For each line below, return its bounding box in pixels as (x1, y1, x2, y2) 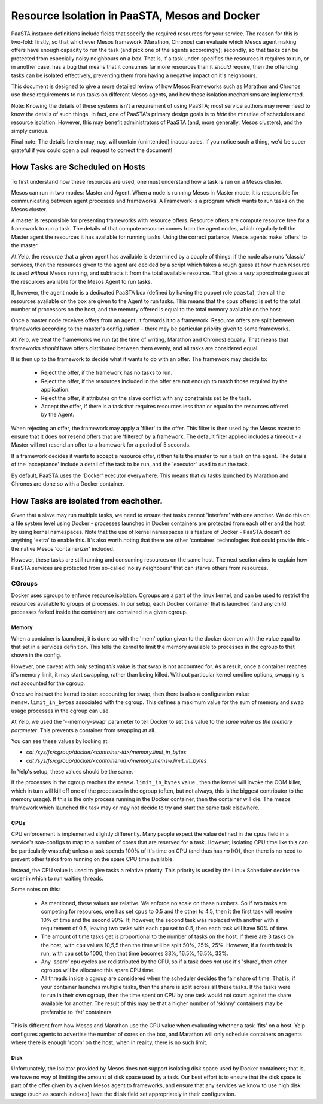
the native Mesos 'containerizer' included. (11, 545, 115, 552)
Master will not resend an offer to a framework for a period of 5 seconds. (11, 441, 191, 448)
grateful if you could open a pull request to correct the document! (11, 147, 173, 154)
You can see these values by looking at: (11, 737, 109, 745)
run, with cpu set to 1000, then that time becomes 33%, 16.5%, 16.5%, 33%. (41, 950, 228, 957)
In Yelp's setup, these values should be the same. (11, 768, 133, 775)
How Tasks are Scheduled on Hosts (11, 162, 146, 172)
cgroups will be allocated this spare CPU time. (41, 966, 155, 973)
